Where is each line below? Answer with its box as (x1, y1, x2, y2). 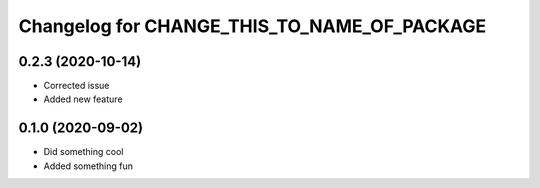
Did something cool (43, 146, 124, 158)
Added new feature (43, 93, 124, 105)
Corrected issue (43, 80, 110, 92)
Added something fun (43, 160, 134, 172)
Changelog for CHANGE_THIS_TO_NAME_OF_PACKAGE (18, 15, 487, 37)
